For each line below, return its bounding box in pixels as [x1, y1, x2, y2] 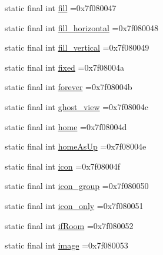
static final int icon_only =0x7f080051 [5, 199, 144, 211]
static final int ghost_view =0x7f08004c [5, 100, 149, 112]
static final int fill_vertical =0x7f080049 [5, 41, 149, 54]
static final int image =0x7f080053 [5, 239, 128, 251]
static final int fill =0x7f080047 [5, 2, 117, 14]
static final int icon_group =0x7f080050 [5, 180, 149, 192]
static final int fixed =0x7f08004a [5, 61, 125, 73]
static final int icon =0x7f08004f [5, 160, 121, 172]
